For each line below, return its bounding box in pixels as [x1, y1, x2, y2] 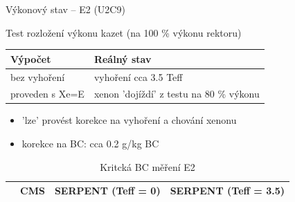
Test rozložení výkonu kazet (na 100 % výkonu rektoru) [6, 25, 242, 39]
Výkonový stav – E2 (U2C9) [6, 2, 125, 16]
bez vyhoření [10, 69, 65, 84]
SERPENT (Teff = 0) [54, 183, 161, 198]
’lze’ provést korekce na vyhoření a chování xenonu [21, 113, 237, 127]
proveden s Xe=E [10, 86, 84, 101]
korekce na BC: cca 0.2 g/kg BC [21, 136, 159, 151]
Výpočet [10, 51, 51, 66]
